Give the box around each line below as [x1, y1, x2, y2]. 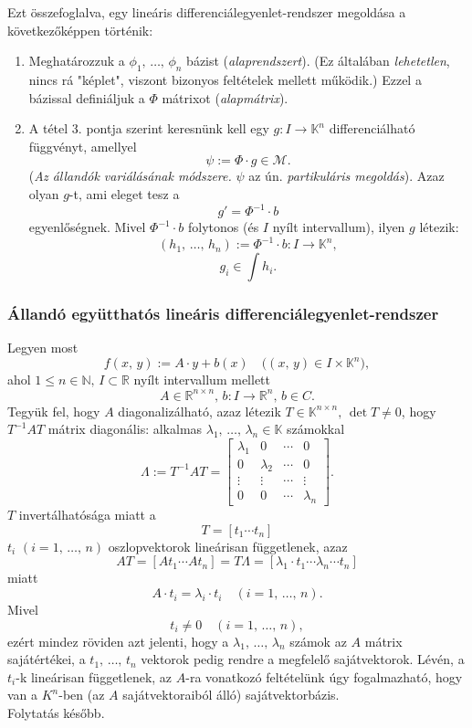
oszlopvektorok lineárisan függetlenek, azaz [108, 536, 348, 555]
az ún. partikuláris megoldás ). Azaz [248, 166, 445, 185]
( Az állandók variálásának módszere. [28, 166, 232, 185]
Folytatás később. [7, 703, 105, 723]
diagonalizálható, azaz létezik [118, 401, 281, 420]
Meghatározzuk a [28, 51, 125, 70]
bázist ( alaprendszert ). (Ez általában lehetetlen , [186, 51, 450, 70]
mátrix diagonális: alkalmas [47, 419, 203, 438]
